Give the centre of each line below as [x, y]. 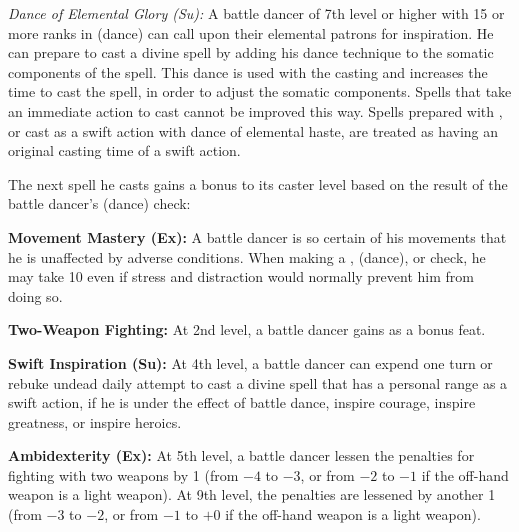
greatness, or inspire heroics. [95, 421]
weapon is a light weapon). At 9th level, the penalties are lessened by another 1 [252, 494]
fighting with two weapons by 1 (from [123, 474]
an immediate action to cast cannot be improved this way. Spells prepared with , [255, 110]
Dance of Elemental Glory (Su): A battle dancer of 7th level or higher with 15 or [256, 13]
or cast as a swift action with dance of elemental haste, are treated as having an [253, 130]
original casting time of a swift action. [124, 150]
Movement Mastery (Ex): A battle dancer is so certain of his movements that [257, 236]
